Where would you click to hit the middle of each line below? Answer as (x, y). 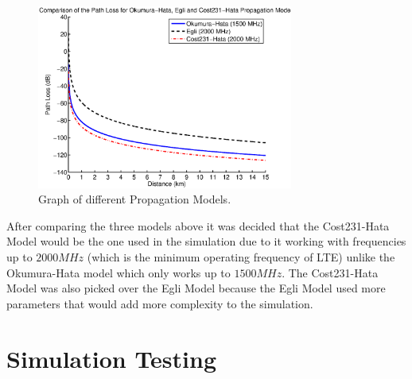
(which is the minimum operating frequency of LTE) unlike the (241, 256)
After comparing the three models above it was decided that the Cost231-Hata (198, 225)
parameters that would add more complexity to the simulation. (160, 303)
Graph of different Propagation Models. (135, 199)
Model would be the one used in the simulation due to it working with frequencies (206, 241)
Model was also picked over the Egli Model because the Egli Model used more (196, 288)
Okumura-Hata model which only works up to (119, 272)
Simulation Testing (112, 358)
